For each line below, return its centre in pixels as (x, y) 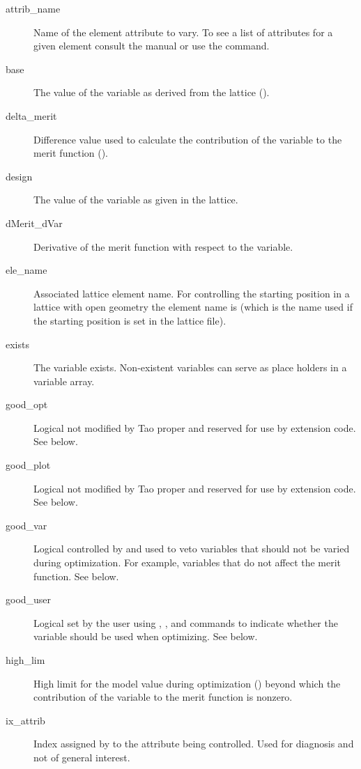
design (19, 176)
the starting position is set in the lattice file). (130, 320)
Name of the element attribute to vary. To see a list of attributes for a (183, 32)
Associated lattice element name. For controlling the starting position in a (192, 293)
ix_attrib (25, 720)
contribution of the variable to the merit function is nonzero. (163, 697)
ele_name (26, 270)
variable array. (64, 381)
